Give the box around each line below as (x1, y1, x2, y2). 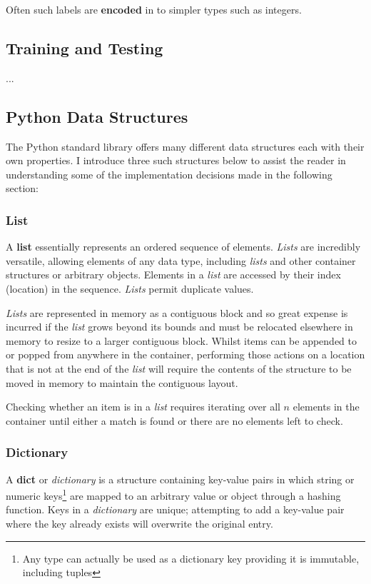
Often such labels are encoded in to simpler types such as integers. (6, 2, 302, 16)
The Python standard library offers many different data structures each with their (6, 139, 365, 153)
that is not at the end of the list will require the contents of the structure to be (6, 361, 352, 376)
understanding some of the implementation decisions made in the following (6, 166, 332, 181)
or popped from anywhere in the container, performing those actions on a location (6, 347, 365, 362)
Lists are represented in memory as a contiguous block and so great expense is (6, 305, 348, 320)
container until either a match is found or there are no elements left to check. (6, 413, 343, 428)
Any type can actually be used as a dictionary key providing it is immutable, (22, 550, 360, 565)
